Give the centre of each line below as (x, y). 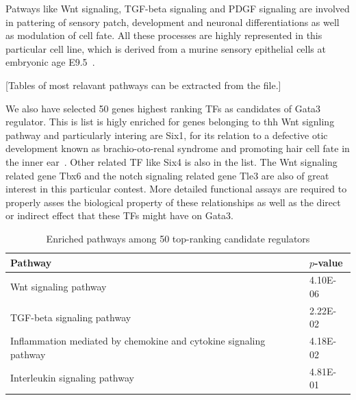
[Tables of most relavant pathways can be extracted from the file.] (143, 85)
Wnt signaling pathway (59, 287)
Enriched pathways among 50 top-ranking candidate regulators (178, 238)
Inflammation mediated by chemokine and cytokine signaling (138, 341)
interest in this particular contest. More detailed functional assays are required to (176, 189)
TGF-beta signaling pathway (71, 317)
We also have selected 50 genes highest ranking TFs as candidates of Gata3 (163, 108)
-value (329, 262)
